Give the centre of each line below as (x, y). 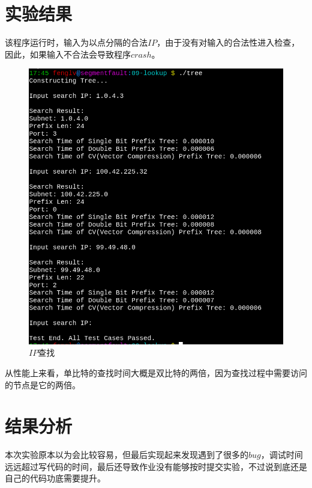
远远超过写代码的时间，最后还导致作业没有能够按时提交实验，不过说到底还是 (156, 466)
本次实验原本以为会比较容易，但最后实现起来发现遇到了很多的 (127, 455)
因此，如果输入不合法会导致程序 (68, 54)
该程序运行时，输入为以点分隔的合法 (76, 42)
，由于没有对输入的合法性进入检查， (228, 42)
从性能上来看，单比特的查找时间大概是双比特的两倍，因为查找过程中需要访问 (156, 372)
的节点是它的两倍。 (43, 384)
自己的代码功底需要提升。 (55, 478)
